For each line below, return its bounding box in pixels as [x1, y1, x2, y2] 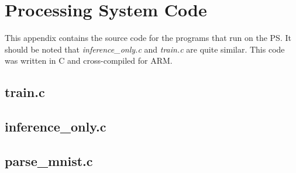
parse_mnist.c [5, 151, 93, 169]
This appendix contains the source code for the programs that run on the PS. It [5, 32, 291, 44]
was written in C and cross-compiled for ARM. [5, 54, 173, 67]
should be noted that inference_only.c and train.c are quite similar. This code [5, 43, 285, 55]
